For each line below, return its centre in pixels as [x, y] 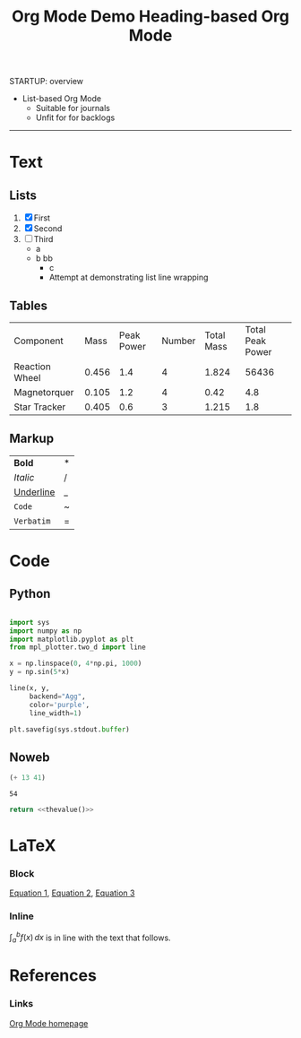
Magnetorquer [44, 392]
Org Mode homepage [49, 1023]
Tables [28, 305]
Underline [34, 492]
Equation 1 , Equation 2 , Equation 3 [72, 893]
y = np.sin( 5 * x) [39, 672]
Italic [24, 477]
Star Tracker [40, 407]
